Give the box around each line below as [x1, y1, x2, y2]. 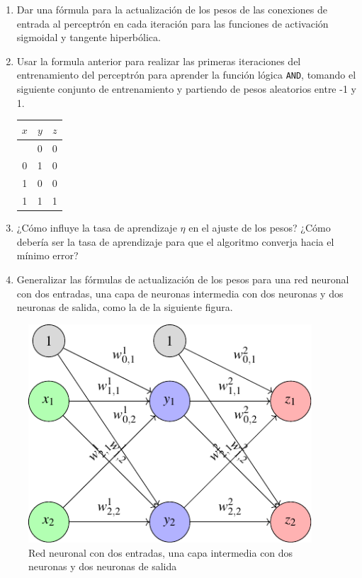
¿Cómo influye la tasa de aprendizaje [16, 220, 177, 235]
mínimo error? [16, 248, 79, 263]
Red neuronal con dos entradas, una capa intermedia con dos [28, 545, 293, 560]
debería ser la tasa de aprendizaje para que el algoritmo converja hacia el [16, 234, 334, 249]
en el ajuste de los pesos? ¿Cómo [188, 220, 331, 235]
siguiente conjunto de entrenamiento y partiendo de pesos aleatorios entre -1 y [16, 81, 356, 96]
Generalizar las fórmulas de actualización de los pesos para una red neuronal [16, 271, 349, 286]
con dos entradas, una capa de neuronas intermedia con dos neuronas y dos [16, 285, 344, 300]
